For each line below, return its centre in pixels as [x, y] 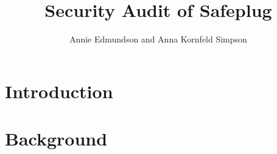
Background [56, 139]
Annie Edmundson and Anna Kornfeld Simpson [158, 39]
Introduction [59, 91]
